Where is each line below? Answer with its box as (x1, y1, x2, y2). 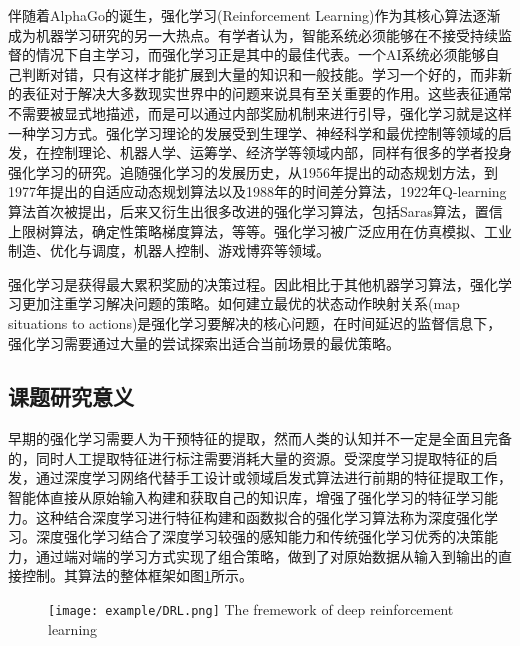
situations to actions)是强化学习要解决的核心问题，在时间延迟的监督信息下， (8, 312, 502, 333)
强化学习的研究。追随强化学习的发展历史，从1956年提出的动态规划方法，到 (8, 161, 498, 182)
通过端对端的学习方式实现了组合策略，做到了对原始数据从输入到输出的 (35, 545, 498, 566)
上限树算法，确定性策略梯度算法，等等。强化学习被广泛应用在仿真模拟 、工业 (8, 220, 512, 241)
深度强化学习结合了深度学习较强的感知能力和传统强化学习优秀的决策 (35, 526, 484, 547)
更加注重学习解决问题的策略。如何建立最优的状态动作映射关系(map (21, 293, 460, 314)
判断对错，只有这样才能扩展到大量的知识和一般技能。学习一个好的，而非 (21, 63, 498, 84)
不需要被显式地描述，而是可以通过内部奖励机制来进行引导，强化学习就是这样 (8, 102, 512, 123)
